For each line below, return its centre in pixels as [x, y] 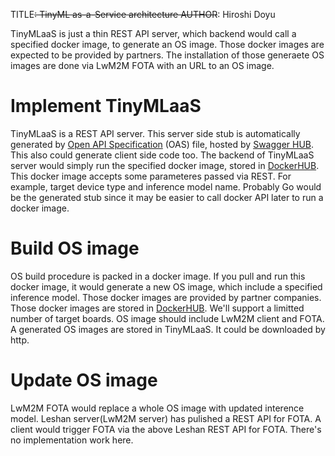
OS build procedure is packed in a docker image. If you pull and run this [158, 276]
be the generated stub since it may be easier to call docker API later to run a [167, 197]
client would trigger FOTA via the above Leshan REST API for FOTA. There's [166, 429]
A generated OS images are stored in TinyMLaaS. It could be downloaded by [168, 329]
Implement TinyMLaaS [106, 106]
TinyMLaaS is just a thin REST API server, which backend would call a [153, 33]
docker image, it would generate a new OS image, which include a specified [166, 286]
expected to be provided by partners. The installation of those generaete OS [167, 55]
